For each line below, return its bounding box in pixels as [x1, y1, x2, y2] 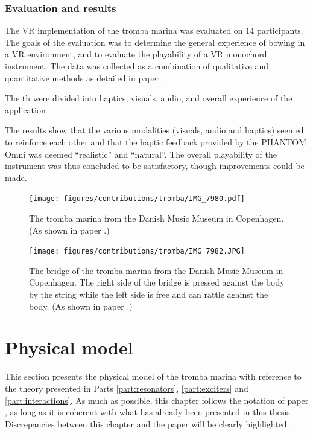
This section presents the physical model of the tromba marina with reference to [5, 370, 302, 383]
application [5, 103, 46, 116]
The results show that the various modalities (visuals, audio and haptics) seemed [5, 124, 304, 136]
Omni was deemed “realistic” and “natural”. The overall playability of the [5, 147, 277, 160]
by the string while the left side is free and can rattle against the [29, 288, 268, 301]
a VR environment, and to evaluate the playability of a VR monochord [5, 48, 267, 60]
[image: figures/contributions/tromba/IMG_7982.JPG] [29, 247, 245, 256]
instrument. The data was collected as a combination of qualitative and [5, 60, 268, 72]
